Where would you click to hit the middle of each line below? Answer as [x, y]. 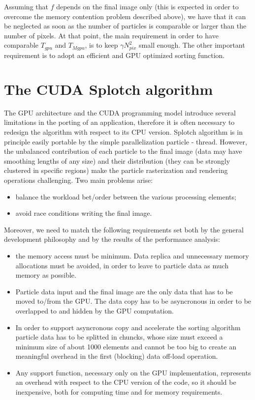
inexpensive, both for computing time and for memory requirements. [119, 392]
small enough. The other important [192, 45]
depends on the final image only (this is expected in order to [147, 6]
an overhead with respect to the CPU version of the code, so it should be [126, 382]
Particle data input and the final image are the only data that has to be [124, 291]
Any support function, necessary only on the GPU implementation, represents [133, 372]
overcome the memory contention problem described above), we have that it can [125, 16]
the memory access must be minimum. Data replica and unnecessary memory [132, 255]
